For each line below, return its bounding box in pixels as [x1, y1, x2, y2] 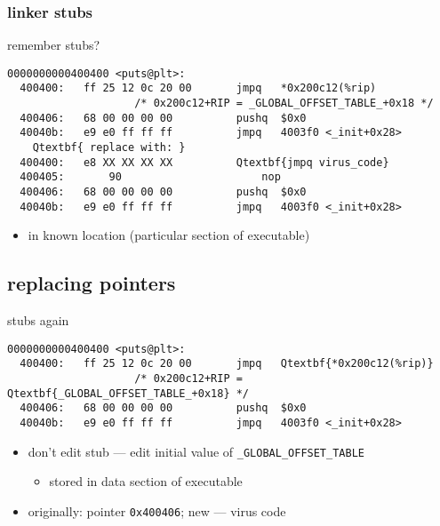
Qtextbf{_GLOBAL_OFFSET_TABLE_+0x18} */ [7, 387, 250, 400]
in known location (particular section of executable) [28, 226, 310, 244]
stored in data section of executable [49, 472, 243, 490]
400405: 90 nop [20, 171, 281, 184]
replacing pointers [7, 269, 176, 297]
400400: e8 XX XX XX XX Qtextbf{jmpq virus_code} [20, 155, 389, 169]
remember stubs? [7, 36, 100, 54]
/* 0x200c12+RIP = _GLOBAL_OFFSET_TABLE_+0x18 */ [134, 97, 434, 110]
